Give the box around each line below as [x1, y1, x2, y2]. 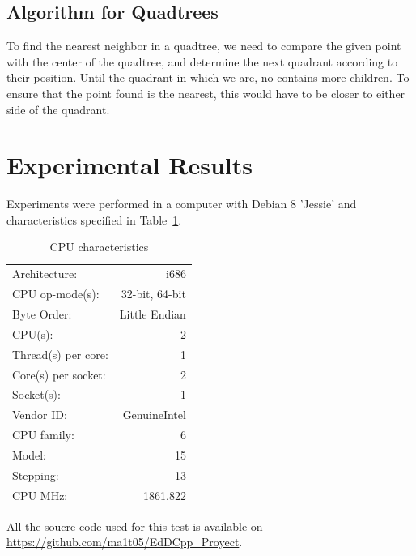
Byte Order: [12, 306, 72, 323]
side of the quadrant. [6, 101, 110, 118]
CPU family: [12, 426, 74, 443]
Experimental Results [6, 148, 253, 182]
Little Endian [119, 306, 186, 323]
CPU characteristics [49, 238, 149, 255]
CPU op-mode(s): [12, 285, 100, 302]
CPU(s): [12, 325, 53, 342]
